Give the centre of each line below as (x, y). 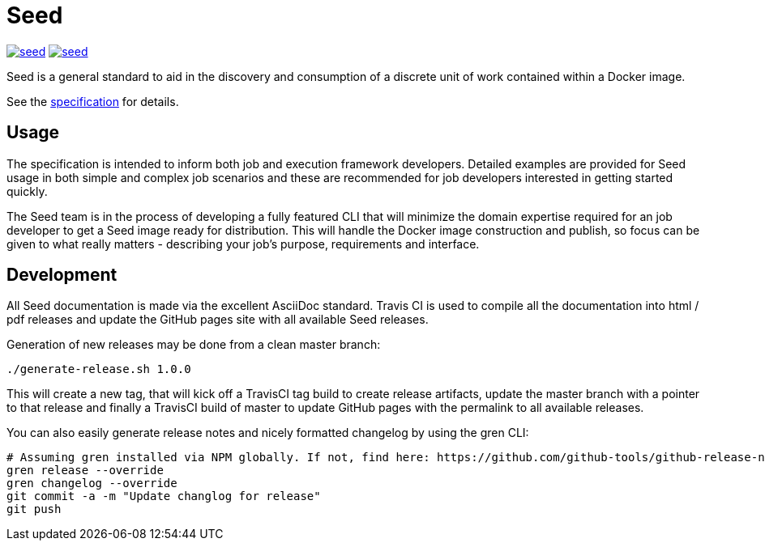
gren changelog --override (92, 483)
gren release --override (85, 471)
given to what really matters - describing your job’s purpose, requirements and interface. (243, 244)
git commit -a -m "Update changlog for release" (164, 496)
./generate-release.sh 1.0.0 (99, 369)
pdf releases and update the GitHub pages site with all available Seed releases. (218, 320)
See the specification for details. (93, 101)
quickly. (27, 191)
